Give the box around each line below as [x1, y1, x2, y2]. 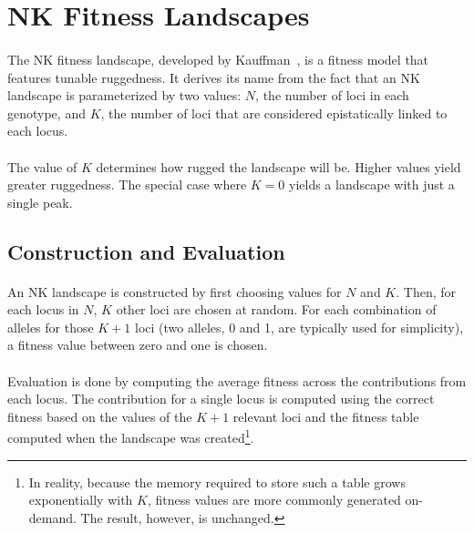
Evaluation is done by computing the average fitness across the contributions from [7, 371, 467, 390]
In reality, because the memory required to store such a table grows [28, 472, 406, 491]
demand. [28, 507, 77, 527]
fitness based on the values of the [7, 406, 192, 425]
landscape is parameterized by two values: [7, 86, 242, 105]
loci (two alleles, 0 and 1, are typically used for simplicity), [135, 317, 464, 336]
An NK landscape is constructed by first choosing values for [7, 282, 342, 301]
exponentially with [28, 490, 133, 509]
